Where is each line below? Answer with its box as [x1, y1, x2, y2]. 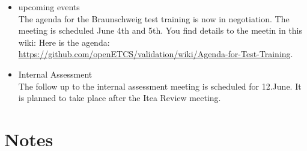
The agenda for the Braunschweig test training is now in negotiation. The [18, 12, 290, 25]
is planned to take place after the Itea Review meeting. [18, 91, 221, 104]
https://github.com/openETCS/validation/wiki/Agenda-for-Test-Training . [18, 48, 293, 60]
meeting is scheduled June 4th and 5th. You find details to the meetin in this [18, 24, 303, 37]
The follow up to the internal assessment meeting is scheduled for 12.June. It [18, 79, 302, 92]
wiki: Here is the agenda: [18, 35, 110, 48]
